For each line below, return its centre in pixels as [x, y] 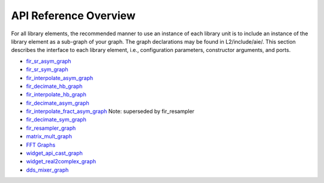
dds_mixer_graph [47, 170]
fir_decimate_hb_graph [54, 86]
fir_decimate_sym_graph [56, 120]
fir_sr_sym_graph [47, 69]
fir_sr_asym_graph [49, 61]
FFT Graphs [41, 145]
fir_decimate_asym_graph [58, 103]
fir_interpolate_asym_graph [60, 78]
